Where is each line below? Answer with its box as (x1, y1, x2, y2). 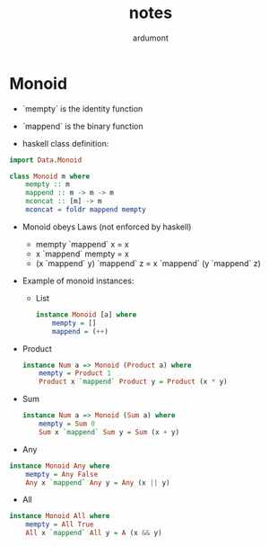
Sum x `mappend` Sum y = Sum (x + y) (39, 427, 180, 436)
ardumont (133, 32, 169, 43)
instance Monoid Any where (9, 461, 110, 470)
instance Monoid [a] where (35, 309, 137, 319)
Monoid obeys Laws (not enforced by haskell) (22, 221, 192, 232)
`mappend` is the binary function (22, 121, 143, 131)
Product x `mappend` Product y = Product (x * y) (39, 377, 229, 387)
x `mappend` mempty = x (35, 248, 130, 259)
